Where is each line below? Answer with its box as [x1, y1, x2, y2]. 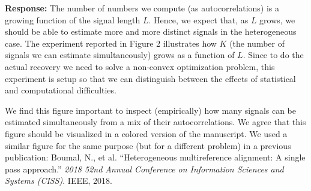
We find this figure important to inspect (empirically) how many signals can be [5, 104, 297, 116]
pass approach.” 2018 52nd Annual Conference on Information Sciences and [5, 162, 284, 175]
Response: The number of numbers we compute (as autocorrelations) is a [5, 2, 280, 14]
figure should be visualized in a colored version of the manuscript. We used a [5, 127, 288, 140]
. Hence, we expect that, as [148, 13, 249, 26]
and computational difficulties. [5, 84, 116, 96]
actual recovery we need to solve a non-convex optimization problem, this [5, 60, 275, 72]
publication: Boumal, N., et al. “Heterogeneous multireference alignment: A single [5, 151, 306, 163]
